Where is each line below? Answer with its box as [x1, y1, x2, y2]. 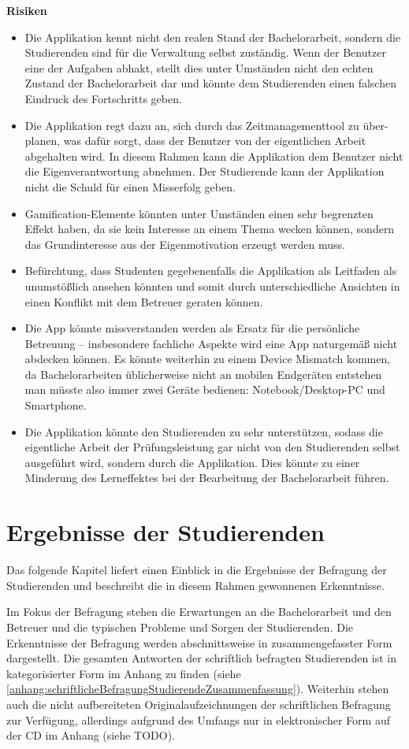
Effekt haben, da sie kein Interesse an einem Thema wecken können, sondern [24, 221, 395, 237]
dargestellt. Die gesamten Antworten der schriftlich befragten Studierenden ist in [6, 650, 397, 666]
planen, [24, 132, 61, 149]
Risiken [6, 2, 47, 18]
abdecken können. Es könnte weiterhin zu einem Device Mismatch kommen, [24, 350, 391, 367]
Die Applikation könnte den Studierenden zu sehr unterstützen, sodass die [24, 423, 383, 439]
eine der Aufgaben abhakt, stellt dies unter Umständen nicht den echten [24, 59, 374, 76]
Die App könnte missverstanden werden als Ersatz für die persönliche [24, 320, 360, 336]
